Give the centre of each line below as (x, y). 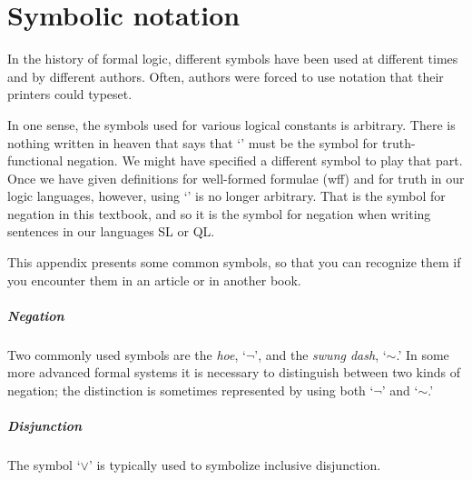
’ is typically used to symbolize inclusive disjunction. (235, 465)
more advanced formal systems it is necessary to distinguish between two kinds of (234, 372)
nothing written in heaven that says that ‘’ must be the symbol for (193, 142)
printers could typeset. (70, 94)
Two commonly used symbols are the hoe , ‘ (127, 354)
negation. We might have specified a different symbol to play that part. (265, 160)
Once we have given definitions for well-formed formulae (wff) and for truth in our (236, 178)
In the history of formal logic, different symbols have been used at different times (233, 59)
